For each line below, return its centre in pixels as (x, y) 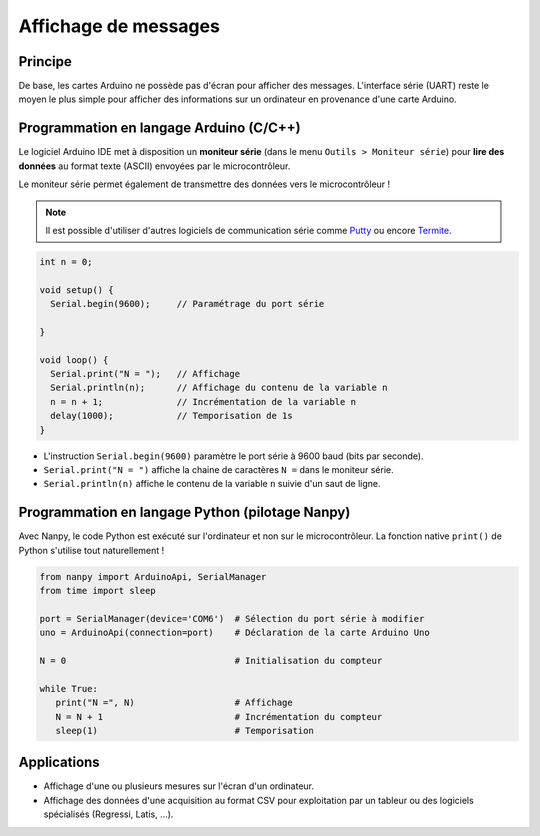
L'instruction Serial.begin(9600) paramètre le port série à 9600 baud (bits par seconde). (233, 456)
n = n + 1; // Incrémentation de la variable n (203, 401)
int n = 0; (66, 261)
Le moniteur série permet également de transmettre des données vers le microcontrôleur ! (204, 184)
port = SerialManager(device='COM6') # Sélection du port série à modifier (232, 618)
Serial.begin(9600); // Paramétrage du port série (187, 304)
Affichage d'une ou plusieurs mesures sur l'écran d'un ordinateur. (179, 786)
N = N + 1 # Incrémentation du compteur (219, 716)
